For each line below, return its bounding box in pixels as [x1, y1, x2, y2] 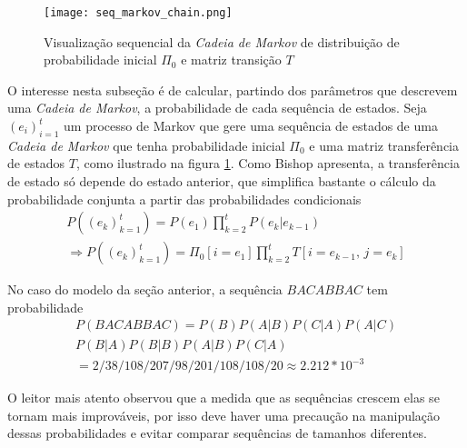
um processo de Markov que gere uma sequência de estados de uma [64, 116, 438, 135]
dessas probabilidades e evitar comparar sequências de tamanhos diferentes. [7, 423, 428, 443]
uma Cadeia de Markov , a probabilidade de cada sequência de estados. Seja [7, 98, 427, 117]
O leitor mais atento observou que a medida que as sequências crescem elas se [7, 388, 440, 407]
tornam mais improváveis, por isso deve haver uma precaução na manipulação [7, 405, 441, 424]
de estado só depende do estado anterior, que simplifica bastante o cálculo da [7, 172, 436, 191]
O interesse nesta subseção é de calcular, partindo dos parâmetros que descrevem [7, 80, 458, 99]
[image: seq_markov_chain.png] [44, 6, 233, 19]
